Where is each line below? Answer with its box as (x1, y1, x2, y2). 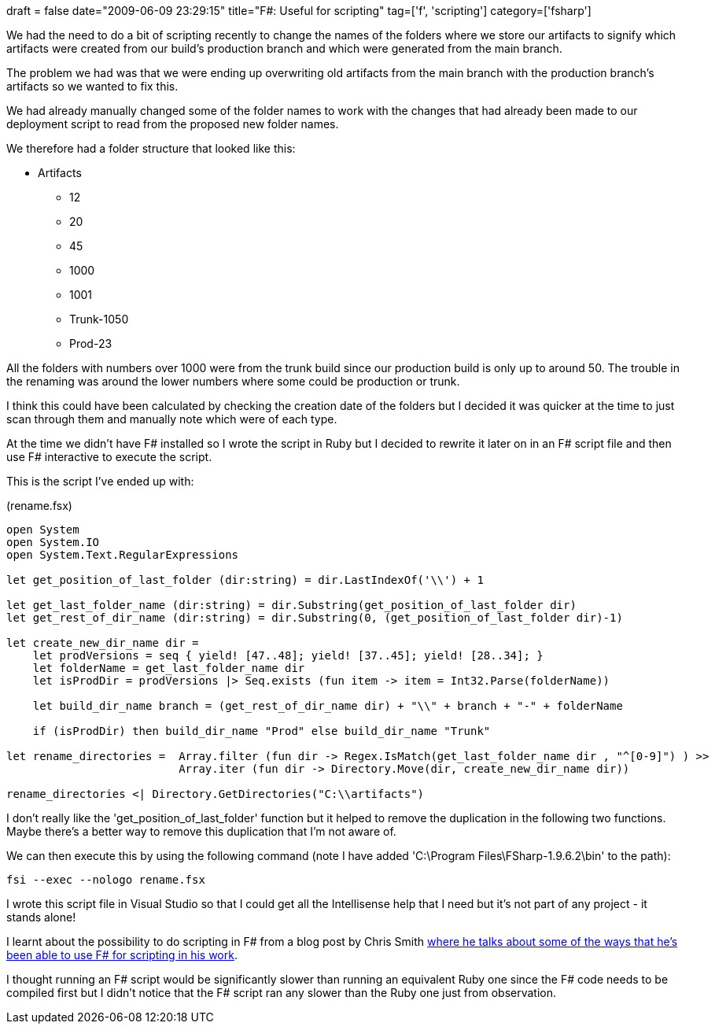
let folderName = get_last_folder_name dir (32, 662, 305, 674)
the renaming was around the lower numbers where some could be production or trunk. (6, 375, 460, 388)
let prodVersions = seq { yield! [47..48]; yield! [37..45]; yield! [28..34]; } (32, 649, 544, 662)
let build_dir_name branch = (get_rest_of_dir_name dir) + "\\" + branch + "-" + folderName (32, 700, 623, 712)
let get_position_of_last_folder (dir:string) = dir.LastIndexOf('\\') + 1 (6, 574, 484, 586)
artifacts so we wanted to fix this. (6, 79, 179, 93)
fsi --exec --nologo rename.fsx (6, 873, 205, 886)
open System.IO (6, 536, 100, 548)
